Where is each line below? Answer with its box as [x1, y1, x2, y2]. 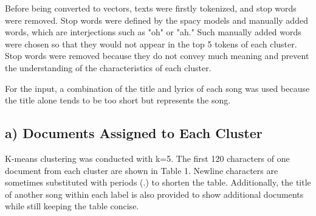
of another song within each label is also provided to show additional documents [5, 187, 304, 200]
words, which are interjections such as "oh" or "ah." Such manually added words [5, 26, 301, 38]
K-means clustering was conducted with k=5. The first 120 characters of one [5, 152, 290, 164]
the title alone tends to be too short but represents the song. [5, 94, 231, 106]
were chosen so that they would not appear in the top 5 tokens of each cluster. [5, 37, 297, 50]
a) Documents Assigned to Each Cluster [5, 124, 263, 142]
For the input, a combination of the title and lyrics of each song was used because [5, 82, 310, 94]
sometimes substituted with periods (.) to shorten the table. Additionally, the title [5, 176, 311, 189]
